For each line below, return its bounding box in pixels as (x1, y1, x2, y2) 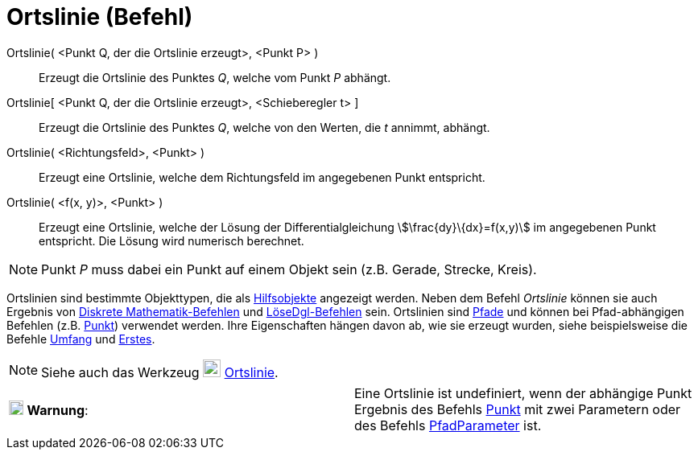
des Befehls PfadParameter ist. (354, 417, 542, 433)
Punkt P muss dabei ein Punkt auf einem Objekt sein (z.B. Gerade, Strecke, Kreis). (41, 261, 537, 277)
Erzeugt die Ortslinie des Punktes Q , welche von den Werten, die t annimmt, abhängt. (39, 120, 490, 134)
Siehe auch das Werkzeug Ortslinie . (41, 364, 279, 380)
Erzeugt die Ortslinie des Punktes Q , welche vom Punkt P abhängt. (39, 70, 391, 84)
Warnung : (27, 401, 89, 418)
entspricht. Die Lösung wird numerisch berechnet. (39, 233, 304, 248)
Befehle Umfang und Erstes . (6, 331, 155, 346)
